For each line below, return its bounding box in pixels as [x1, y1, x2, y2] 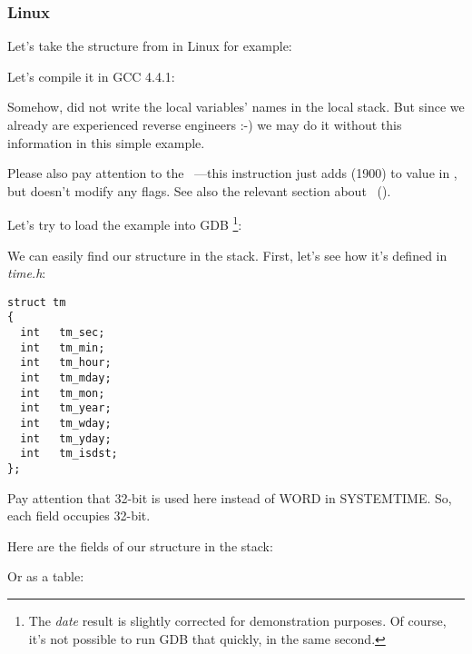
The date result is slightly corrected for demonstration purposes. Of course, [28, 611, 447, 630]
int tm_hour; [20, 356, 112, 370]
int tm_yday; [20, 431, 112, 445]
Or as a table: [7, 567, 84, 586]
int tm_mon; [20, 386, 105, 400]
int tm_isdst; [20, 447, 118, 461]
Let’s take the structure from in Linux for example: [7, 36, 292, 55]
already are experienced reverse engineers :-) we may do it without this [7, 115, 402, 134]
